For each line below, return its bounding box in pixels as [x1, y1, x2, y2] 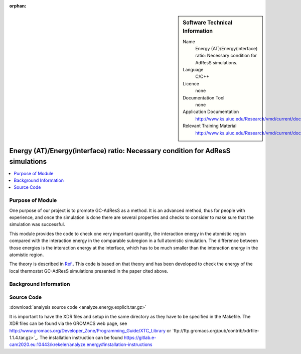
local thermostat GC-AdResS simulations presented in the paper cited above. [9, 268, 169, 274]
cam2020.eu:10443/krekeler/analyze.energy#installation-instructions [9, 341, 153, 347]
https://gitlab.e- [123, 334, 157, 340]
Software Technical [183, 19, 233, 26]
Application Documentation [183, 108, 239, 115]
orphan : [9, 3, 27, 9]
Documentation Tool [183, 94, 225, 100]
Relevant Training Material [183, 123, 237, 129]
